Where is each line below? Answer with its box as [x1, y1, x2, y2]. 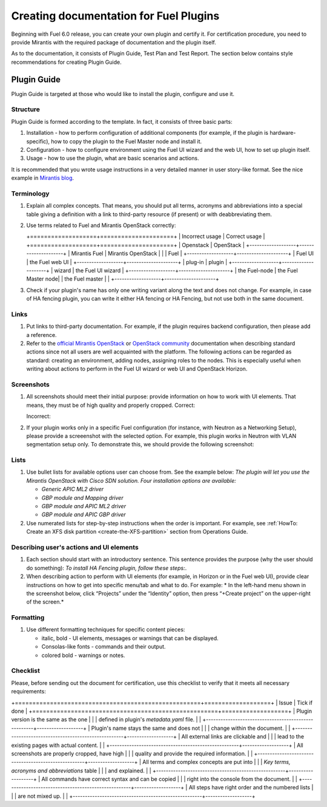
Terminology [11, 189, 50, 197]
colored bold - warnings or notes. [41, 652, 125, 659]
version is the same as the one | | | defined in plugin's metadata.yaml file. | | [11, 716, 202, 723]
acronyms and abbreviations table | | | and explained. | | [11, 767, 151, 774]
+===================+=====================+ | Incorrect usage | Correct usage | [26, 233, 265, 240]
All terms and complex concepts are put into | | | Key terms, [142, 758, 291, 766]
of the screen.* [26, 598, 64, 605]
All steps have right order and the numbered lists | [188, 784, 314, 791]
